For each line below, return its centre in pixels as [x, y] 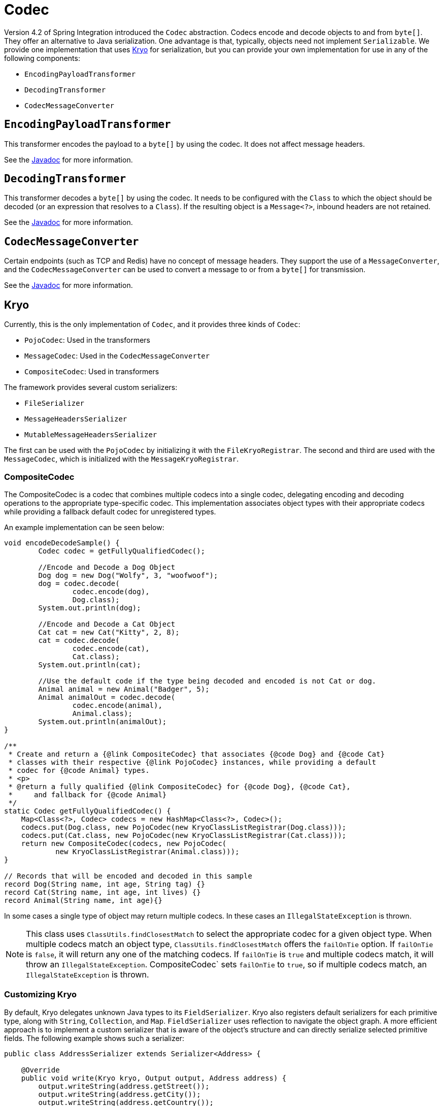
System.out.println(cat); [90, 664]
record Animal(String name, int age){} [83, 900]
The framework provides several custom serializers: [91, 387]
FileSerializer [55, 403]
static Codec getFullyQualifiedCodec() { [88, 811]
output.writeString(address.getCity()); [120, 1094]
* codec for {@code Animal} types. [79, 770]
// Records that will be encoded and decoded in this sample [128, 876]
